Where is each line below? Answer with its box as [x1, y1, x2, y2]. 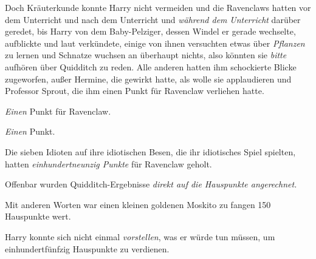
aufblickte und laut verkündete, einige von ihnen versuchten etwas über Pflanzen [5, 36, 305, 49]
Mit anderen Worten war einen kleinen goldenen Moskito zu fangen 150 [5, 198, 271, 210]
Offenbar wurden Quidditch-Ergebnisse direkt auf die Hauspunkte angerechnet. [5, 178, 297, 190]
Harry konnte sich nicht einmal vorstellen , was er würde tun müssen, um [5, 230, 275, 243]
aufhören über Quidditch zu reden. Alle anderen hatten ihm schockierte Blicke [5, 60, 297, 73]
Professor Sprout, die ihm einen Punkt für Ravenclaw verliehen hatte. [5, 84, 264, 97]
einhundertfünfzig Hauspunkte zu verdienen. [5, 242, 170, 255]
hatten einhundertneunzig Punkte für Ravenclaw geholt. [5, 157, 212, 170]
